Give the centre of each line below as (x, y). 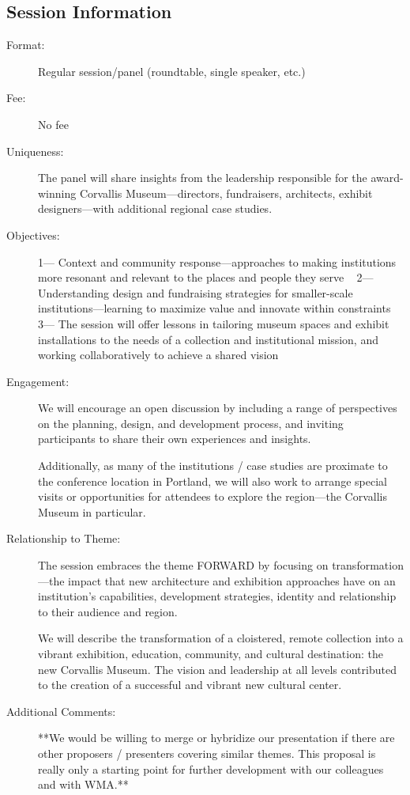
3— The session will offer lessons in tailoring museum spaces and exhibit (214, 323)
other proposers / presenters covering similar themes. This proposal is (207, 753)
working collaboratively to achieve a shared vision (158, 355)
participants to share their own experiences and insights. (175, 439)
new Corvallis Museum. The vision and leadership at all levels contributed (217, 669)
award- (387, 178)
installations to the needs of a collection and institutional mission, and (208, 339)
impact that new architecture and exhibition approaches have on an (232, 580)
